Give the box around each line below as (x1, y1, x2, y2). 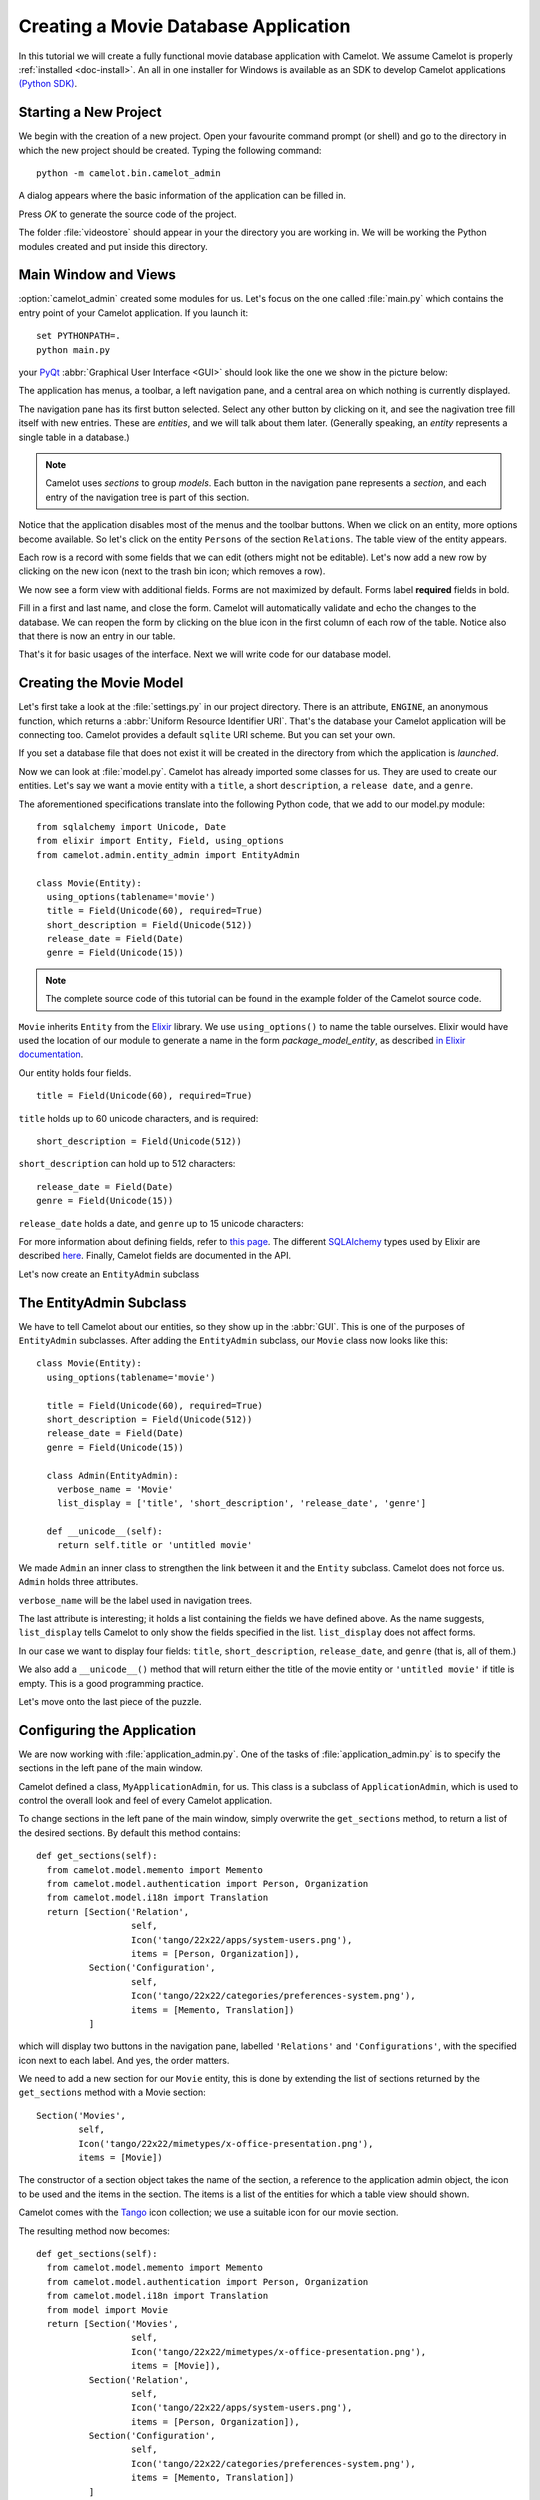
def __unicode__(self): (46, 1526, 164, 1537)
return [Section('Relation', (46, 1906, 190, 1917)
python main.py (36, 344, 111, 355)
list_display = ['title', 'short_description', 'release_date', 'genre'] (56, 1498, 427, 1509)
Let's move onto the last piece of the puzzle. (18, 1695, 202, 1707)
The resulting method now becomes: (18, 2225, 170, 2237)
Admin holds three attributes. (18, 1576, 139, 1588)
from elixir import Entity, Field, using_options (36, 835, 285, 847)
